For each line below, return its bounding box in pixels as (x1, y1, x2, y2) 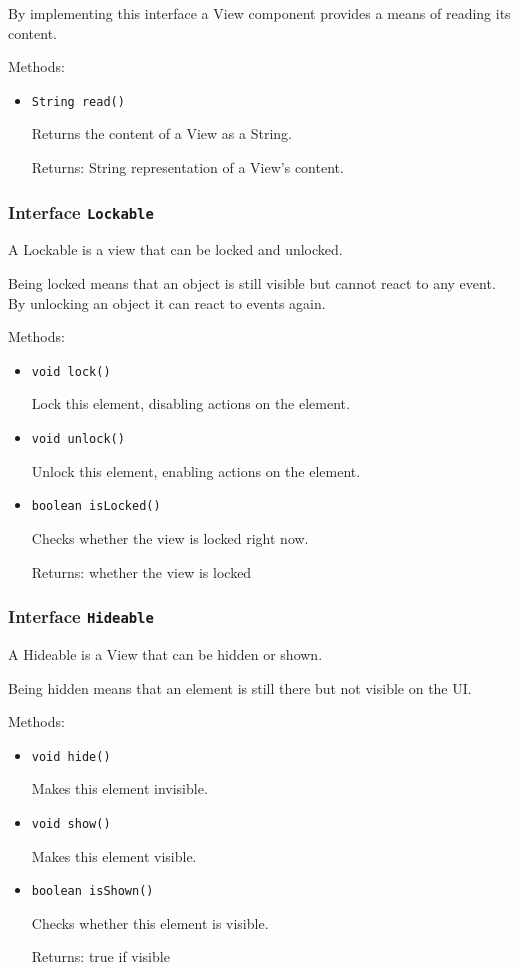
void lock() (31, 364, 111, 379)
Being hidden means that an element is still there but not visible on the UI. (8, 677, 472, 698)
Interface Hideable (8, 604, 154, 629)
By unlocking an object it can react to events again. (8, 292, 326, 313)
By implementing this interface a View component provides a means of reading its (8, 3, 511, 23)
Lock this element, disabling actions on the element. (31, 393, 350, 414)
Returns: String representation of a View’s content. (31, 157, 344, 178)
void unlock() (31, 432, 125, 447)
